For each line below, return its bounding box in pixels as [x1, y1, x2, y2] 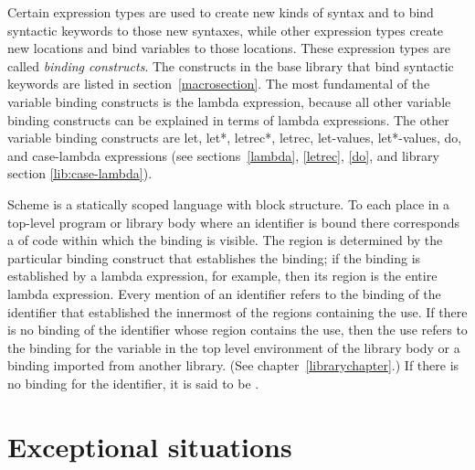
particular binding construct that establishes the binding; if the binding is [7, 248, 421, 267]
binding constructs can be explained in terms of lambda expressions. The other [7, 110, 449, 129]
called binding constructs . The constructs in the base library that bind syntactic [7, 56, 454, 75]
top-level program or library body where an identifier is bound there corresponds [7, 212, 459, 231]
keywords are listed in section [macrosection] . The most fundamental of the [7, 74, 430, 93]
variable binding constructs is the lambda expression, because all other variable [7, 91, 451, 111]
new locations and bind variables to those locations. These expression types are [7, 38, 450, 58]
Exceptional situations [7, 427, 292, 465]
